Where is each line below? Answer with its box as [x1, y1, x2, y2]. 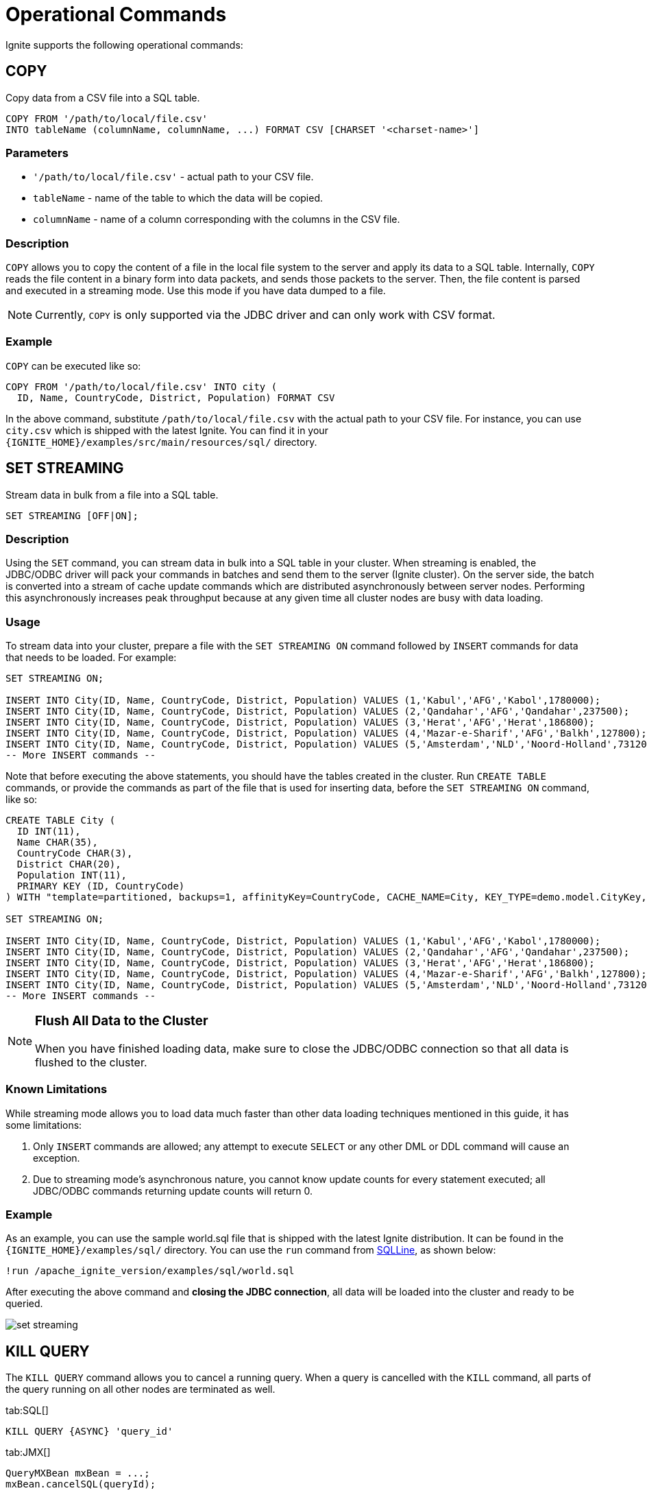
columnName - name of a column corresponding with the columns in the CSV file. [33, 213, 400, 226]
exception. [33, 1151, 80, 1164]
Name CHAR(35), [16, 837, 98, 848]
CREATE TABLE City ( [5, 815, 116, 826]
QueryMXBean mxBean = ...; [5, 1468, 150, 1479]
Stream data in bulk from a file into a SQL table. [5, 488, 219, 501]
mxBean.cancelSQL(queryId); [5, 1479, 156, 1490]
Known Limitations [5, 1082, 108, 1097]
